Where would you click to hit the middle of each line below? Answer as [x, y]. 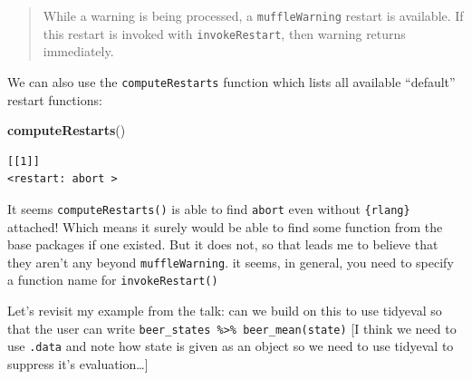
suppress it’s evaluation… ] [78, 364]
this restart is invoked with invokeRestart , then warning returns [224, 33]
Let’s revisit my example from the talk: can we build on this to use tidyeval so [225, 311]
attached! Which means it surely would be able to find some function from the [225, 226]
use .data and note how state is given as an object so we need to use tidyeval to [231, 346]
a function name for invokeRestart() [113, 280]
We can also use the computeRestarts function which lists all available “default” [231, 81]
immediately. [78, 51]
